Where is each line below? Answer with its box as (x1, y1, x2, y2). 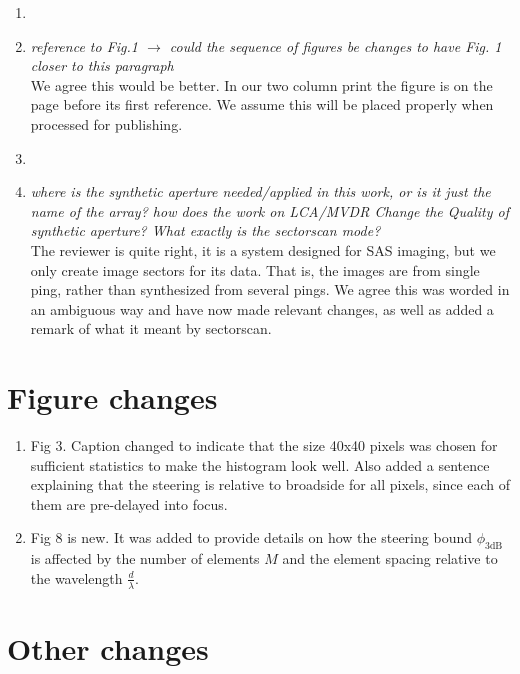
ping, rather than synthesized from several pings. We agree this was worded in (30, 279, 510, 300)
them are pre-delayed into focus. (30, 493, 228, 514)
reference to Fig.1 (30, 35, 138, 56)
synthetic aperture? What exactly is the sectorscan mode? (30, 220, 381, 241)
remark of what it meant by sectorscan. (30, 318, 272, 339)
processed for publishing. (30, 113, 183, 134)
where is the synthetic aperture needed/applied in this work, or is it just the (30, 181, 491, 202)
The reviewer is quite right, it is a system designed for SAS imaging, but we (30, 239, 496, 260)
